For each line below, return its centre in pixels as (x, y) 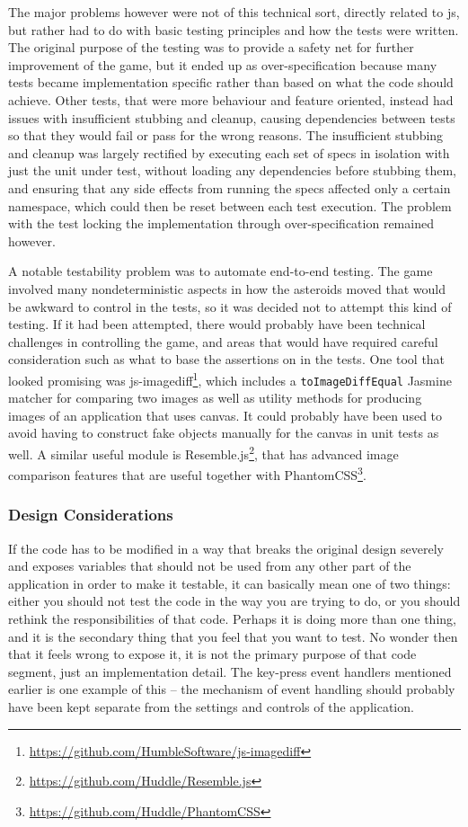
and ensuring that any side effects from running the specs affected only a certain (230, 187)
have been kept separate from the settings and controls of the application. (211, 707)
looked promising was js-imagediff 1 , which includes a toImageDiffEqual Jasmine (230, 378)
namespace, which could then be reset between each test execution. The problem (230, 205)
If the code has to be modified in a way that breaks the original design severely (226, 548)
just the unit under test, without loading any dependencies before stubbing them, (232, 170)
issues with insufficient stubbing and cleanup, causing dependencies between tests (232, 117)
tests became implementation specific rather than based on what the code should (231, 82)
